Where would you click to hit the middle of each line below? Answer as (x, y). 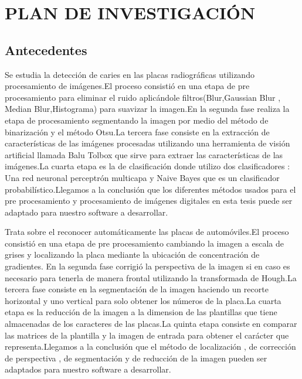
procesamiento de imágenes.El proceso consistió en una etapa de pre (127, 86)
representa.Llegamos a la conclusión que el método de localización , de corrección (150, 346)
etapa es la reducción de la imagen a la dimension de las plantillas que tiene (141, 312)
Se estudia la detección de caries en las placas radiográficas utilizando (130, 74)
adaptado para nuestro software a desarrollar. (86, 212)
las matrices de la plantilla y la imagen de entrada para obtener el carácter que (147, 335)
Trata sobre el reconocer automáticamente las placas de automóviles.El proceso (147, 232)
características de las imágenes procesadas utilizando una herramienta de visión (147, 143)
